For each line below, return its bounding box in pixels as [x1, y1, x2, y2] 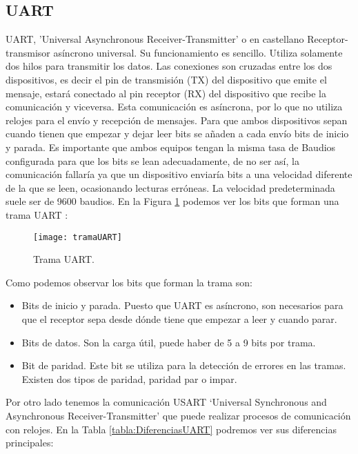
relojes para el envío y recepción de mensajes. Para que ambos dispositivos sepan [6, 112, 348, 127]
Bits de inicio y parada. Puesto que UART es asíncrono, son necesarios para [21, 298, 344, 313]
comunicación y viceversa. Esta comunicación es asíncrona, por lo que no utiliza [6, 99, 343, 114]
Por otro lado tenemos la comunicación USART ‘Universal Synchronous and [6, 395, 327, 409]
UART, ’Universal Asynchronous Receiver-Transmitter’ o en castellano [6, 32, 304, 46]
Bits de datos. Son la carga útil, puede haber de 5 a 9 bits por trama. [21, 335, 316, 349]
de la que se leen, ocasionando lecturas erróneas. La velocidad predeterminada [6, 180, 335, 195]
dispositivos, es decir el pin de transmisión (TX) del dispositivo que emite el [6, 72, 327, 86]
